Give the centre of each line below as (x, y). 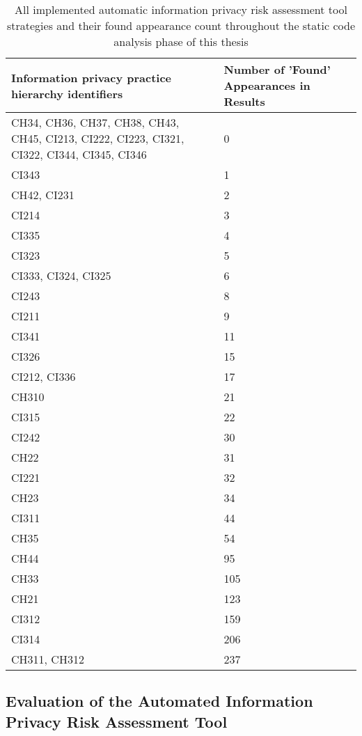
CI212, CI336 (44, 376)
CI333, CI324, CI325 (61, 275)
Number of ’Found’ (277, 69)
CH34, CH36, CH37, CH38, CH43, (95, 122)
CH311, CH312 (48, 659)
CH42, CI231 (43, 195)
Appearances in (267, 85)
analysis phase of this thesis (181, 41)
